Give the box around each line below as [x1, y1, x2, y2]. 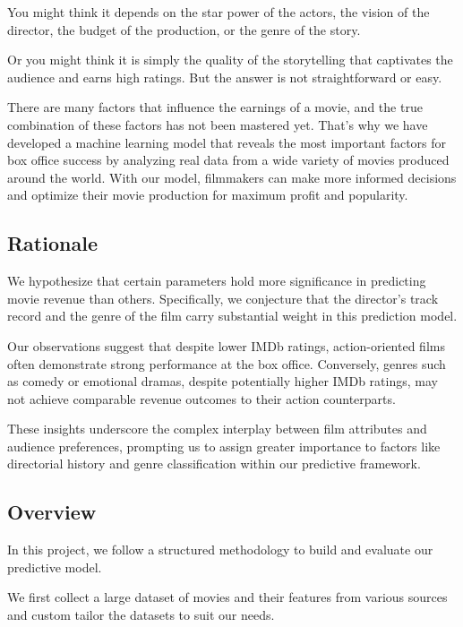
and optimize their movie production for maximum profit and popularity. [7, 185, 408, 204]
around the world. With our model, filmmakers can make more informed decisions [7, 167, 457, 186]
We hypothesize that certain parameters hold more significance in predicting [7, 271, 426, 290]
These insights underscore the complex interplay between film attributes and [7, 419, 427, 438]
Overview [7, 498, 97, 526]
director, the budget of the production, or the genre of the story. [7, 20, 361, 39]
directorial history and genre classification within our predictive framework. [7, 454, 421, 473]
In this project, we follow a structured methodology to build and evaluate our [7, 540, 433, 559]
